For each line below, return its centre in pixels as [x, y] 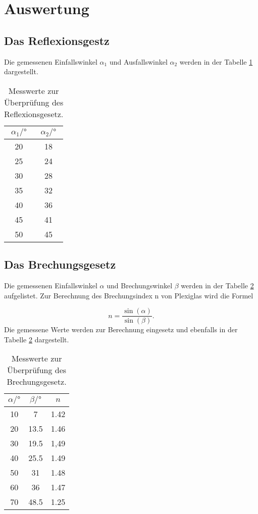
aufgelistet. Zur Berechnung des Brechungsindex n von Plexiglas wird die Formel [129, 295]
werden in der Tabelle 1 [216, 61]
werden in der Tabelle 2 [217, 285]
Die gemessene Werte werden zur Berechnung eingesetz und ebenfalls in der [121, 329]
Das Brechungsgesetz [60, 264]
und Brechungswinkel [140, 285]
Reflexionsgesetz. [34, 114]
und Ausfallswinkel [138, 61]
